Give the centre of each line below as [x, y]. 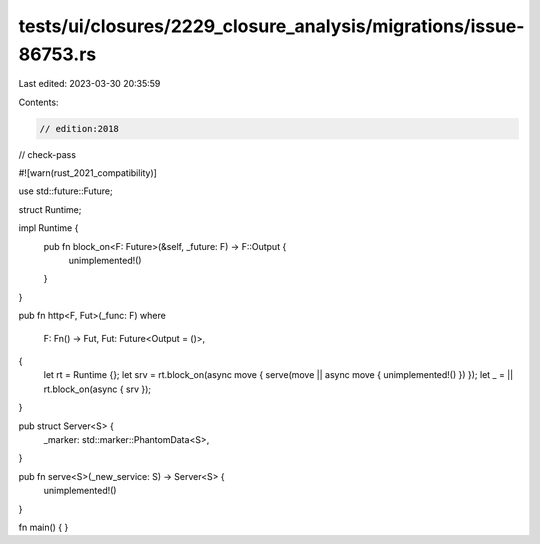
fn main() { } [43, 527]
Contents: [38, 102]
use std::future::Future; [66, 191]
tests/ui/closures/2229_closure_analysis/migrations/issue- [271, 26]
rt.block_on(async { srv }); [97, 389]
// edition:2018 [79, 128]
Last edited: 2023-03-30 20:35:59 [89, 84]
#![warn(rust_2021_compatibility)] [87, 173]
